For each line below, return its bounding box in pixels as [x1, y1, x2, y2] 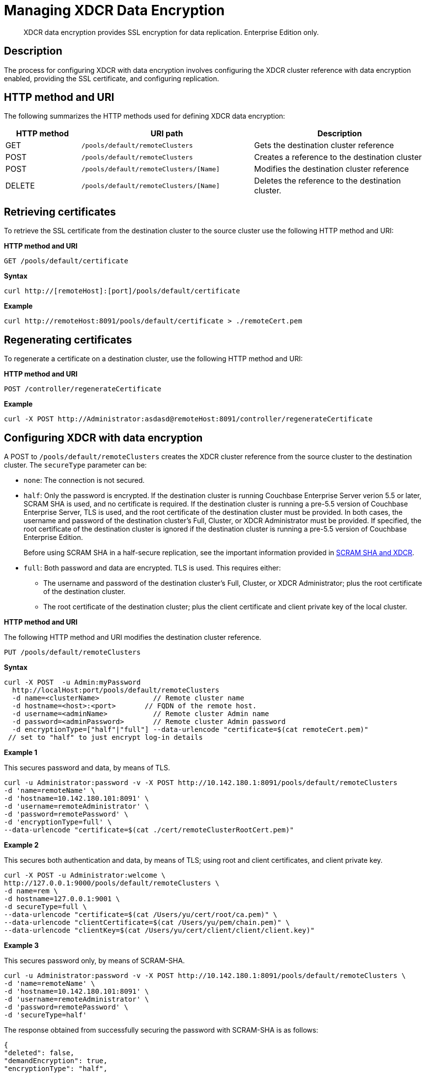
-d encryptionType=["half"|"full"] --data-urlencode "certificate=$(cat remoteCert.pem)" [12, 725, 369, 733]
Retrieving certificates [4, 205, 116, 218]
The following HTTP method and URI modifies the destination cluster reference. [4, 632, 261, 641]
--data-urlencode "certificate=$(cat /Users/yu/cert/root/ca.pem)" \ [4, 910, 278, 918]
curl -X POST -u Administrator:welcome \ [4, 871, 166, 879]
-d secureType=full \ [4, 902, 87, 911]
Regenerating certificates [4, 333, 132, 346]
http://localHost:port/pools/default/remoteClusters [12, 686, 220, 694]
